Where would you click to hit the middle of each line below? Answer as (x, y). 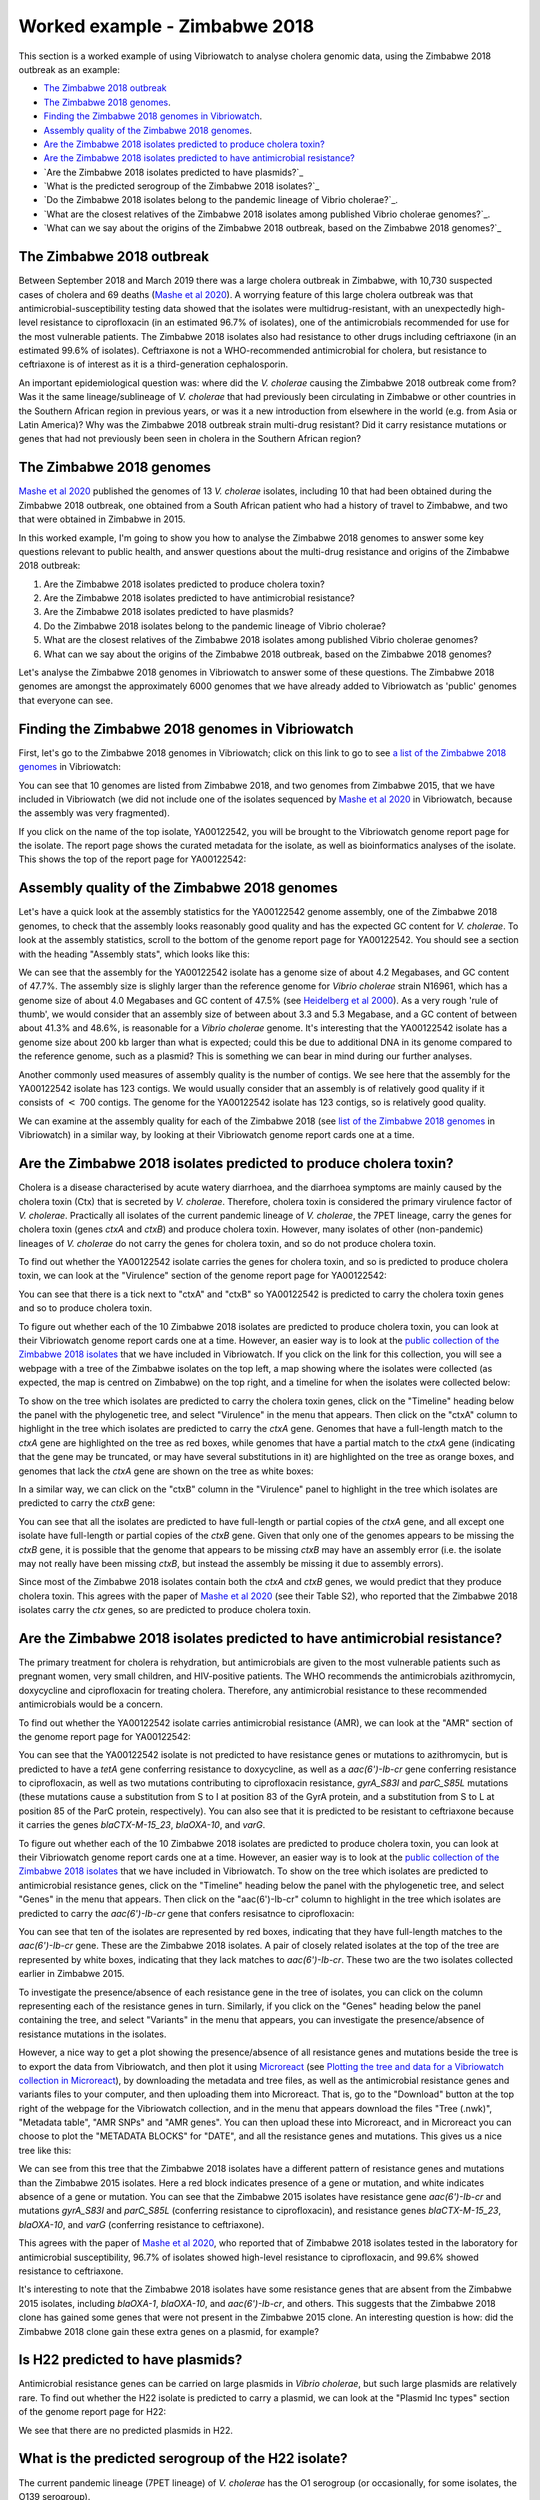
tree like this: (45, 2150)
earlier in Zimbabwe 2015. (71, 1974)
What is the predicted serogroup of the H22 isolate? (183, 2458)
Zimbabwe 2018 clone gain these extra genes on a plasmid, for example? (169, 2331)
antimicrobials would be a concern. (91, 1704)
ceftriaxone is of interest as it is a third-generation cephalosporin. (153, 364)
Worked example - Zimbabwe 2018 (166, 26)
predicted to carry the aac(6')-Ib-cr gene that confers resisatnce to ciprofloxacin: (186, 1913)
